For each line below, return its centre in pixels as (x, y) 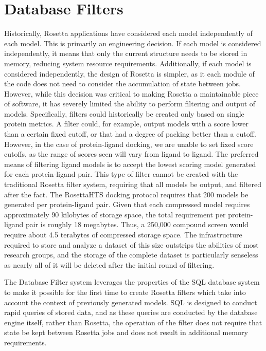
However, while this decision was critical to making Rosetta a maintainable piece (131, 93)
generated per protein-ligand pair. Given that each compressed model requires (127, 204)
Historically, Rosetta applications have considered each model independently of (128, 33)
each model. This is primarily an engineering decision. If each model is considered (133, 43)
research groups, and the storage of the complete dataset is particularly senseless (131, 255)
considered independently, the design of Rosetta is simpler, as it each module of (129, 73)
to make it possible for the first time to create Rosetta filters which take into (125, 292)
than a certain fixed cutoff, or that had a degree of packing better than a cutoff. (130, 134)
